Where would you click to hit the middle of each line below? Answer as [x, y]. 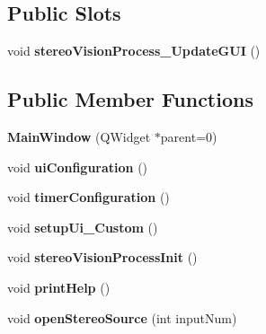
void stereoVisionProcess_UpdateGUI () [134, 51]
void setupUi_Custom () [83, 227]
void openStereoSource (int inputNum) [122, 317]
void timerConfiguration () [89, 197]
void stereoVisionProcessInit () [102, 257]
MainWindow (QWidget [79, 136]
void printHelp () [59, 287]
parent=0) [189, 136]
